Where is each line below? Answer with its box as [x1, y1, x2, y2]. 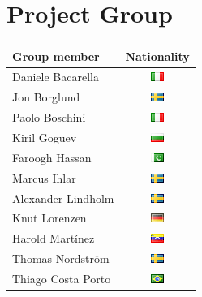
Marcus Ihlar [12, 169, 76, 186]
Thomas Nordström [12, 250, 110, 267]
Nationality [125, 47, 190, 64]
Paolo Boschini [12, 109, 86, 126]
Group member [12, 47, 100, 64]
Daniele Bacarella [12, 68, 99, 85]
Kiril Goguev [12, 129, 77, 145]
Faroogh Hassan [12, 148, 92, 166]
